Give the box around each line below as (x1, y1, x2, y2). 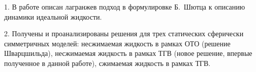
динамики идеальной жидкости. (4, 11, 102, 22)
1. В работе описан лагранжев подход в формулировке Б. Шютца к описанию (4, 2, 245, 12)
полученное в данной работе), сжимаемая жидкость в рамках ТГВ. (4, 57, 211, 68)
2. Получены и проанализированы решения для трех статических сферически (4, 28, 244, 39)
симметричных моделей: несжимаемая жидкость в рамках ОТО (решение (4, 38, 231, 48)
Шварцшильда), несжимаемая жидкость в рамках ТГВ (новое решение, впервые (4, 48, 252, 58)
